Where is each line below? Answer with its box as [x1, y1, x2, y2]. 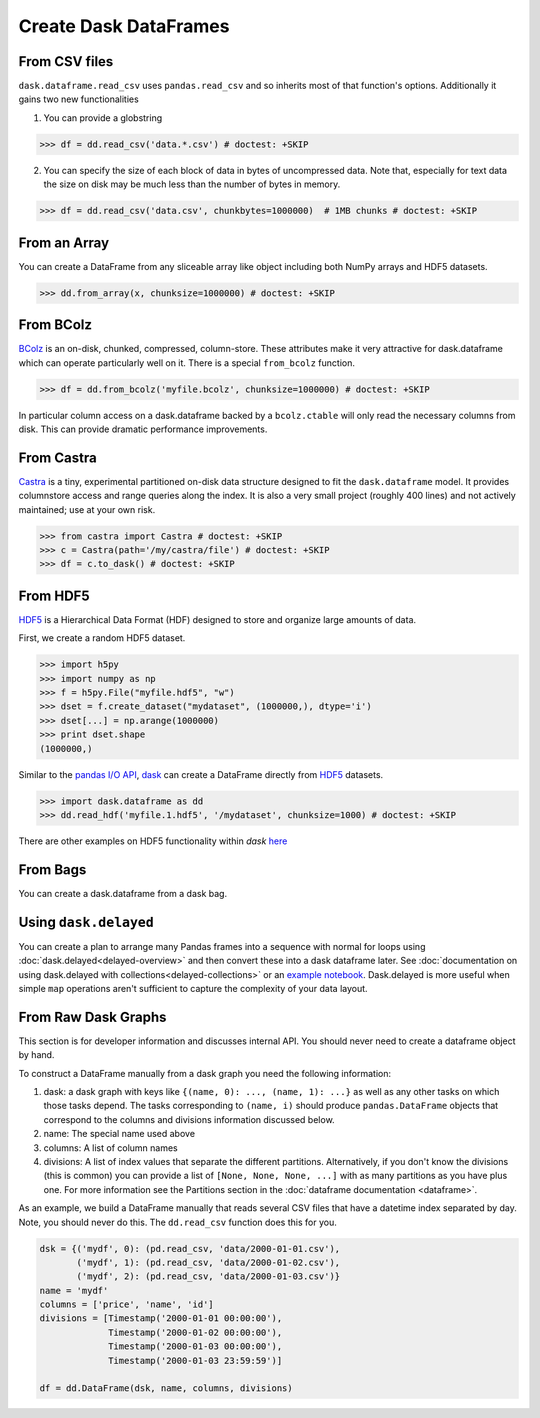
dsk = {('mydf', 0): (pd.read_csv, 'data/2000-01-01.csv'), [39, 1243, 341, 1254]
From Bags [18, 861, 87, 878]
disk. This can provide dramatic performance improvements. [18, 423, 268, 435]
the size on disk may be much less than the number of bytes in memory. [43, 178, 341, 190]
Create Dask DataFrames [18, 15, 230, 37]
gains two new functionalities [18, 93, 139, 105]
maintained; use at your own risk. [18, 503, 156, 515]
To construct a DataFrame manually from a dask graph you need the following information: [18, 1067, 392, 1079]
